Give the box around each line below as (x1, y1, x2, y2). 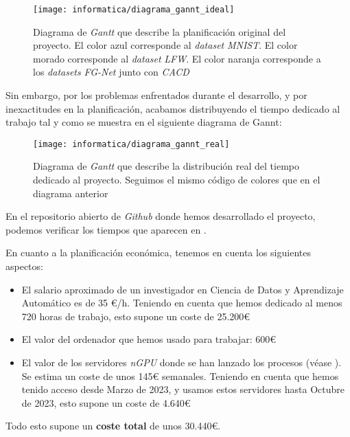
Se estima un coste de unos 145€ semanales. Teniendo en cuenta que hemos (21, 368, 339, 383)
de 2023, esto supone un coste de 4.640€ (21, 395, 191, 410)
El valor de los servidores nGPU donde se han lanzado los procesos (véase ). (21, 355, 342, 369)
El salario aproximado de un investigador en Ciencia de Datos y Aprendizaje (21, 282, 344, 296)
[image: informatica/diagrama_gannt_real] (33, 139, 230, 149)
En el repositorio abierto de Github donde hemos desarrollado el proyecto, (5, 209, 316, 223)
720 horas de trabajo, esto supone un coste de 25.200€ (21, 309, 250, 323)
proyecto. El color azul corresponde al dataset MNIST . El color (33, 38, 298, 52)
